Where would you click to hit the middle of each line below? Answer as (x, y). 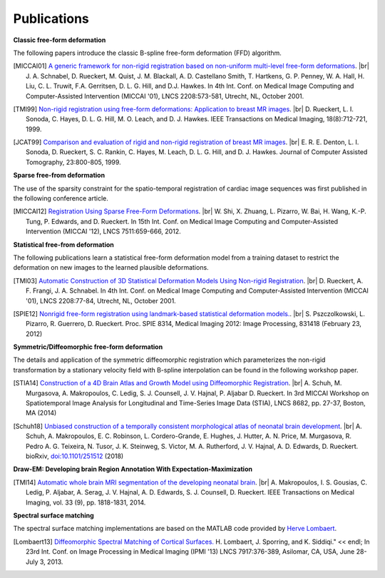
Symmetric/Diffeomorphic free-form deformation (88, 347)
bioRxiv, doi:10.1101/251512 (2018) (75, 456)
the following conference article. (61, 198)
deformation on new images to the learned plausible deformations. (111, 268)
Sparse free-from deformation (59, 176)
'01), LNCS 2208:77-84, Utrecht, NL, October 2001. (101, 300)
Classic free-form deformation (60, 40)
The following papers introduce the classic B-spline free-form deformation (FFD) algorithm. (147, 53)
